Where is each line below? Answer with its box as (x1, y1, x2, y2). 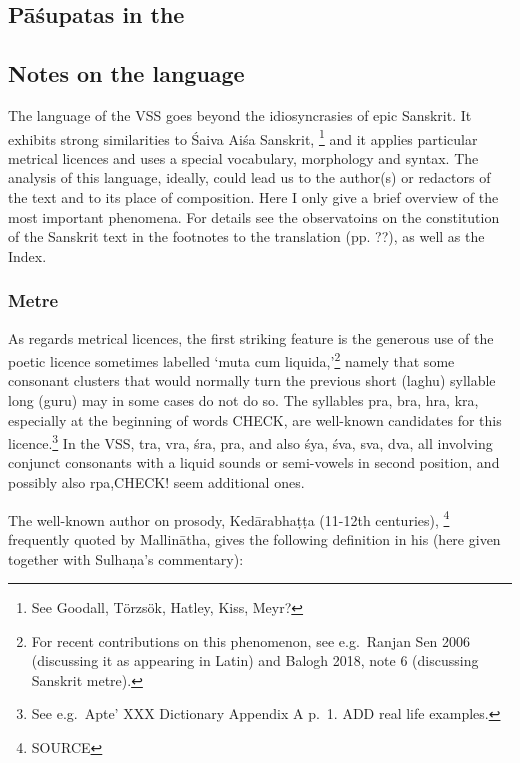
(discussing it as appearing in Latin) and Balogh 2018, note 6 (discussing (31, 650, 479, 671)
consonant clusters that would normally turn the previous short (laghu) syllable (8, 370, 496, 391)
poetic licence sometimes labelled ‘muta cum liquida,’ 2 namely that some (8, 348, 455, 371)
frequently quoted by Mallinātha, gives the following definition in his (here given (8, 528, 501, 549)
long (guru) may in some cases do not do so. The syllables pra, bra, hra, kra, (8, 390, 479, 411)
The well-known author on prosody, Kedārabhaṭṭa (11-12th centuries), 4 (8, 506, 450, 530)
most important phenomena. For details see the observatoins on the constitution (8, 206, 500, 227)
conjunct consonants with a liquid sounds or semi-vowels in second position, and (8, 452, 500, 473)
